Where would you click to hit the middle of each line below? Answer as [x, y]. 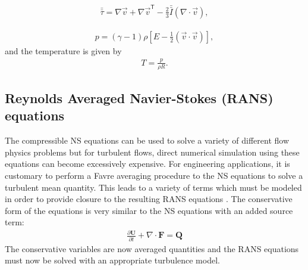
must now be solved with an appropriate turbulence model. [112, 260]
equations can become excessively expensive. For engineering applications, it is [147, 164]
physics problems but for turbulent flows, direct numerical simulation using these [152, 152]
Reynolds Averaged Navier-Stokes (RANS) [139, 97]
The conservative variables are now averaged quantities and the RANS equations [152, 248]
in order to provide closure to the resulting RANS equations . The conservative [149, 199]
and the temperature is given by [63, 50]
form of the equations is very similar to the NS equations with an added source [149, 210]
